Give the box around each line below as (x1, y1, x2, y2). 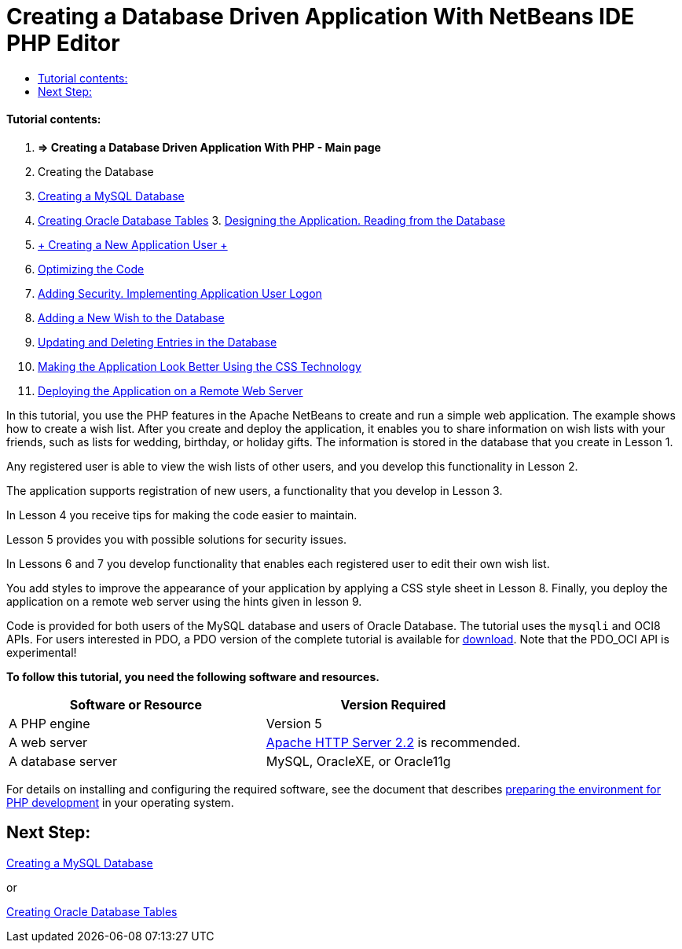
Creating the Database (38, 164, 154, 178)
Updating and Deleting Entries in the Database (38, 335, 277, 349)
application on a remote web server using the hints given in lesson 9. (6, 594, 362, 608)
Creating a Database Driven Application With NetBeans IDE (6, 3, 635, 30)
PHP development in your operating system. (6, 795, 234, 809)
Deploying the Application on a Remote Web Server (38, 383, 303, 398)
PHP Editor (6, 30, 120, 57)
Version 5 (266, 715, 322, 731)
